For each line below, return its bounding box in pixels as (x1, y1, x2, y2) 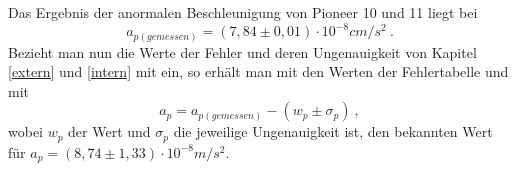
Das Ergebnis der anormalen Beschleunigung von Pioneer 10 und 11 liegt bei (8, 2, 478, 22)
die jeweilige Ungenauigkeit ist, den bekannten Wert (173, 121, 493, 142)
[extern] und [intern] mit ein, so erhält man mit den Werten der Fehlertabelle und (8, 61, 509, 82)
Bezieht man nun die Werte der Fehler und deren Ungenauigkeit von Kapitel (8, 41, 477, 62)
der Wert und (68, 121, 151, 142)
